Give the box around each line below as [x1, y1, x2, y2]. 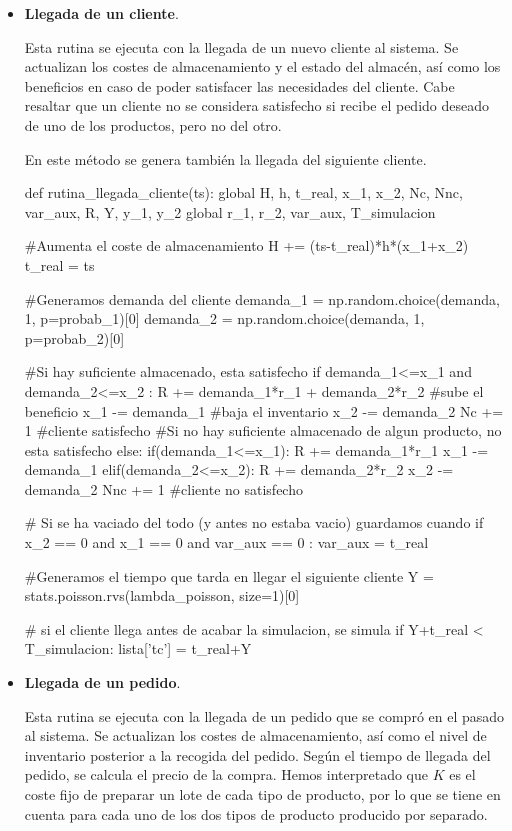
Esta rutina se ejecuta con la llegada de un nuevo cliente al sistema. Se [24, 36, 459, 57]
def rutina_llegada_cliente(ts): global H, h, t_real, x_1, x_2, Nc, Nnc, [24, 182, 463, 203]
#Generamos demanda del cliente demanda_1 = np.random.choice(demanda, [24, 288, 500, 309]
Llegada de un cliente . [24, 3, 179, 23]
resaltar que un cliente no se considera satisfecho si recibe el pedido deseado [24, 95, 489, 116]
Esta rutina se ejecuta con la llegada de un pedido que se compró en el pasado [24, 705, 505, 726]
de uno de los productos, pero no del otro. [24, 114, 282, 135]
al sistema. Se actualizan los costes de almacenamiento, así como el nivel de [24, 725, 487, 746]
